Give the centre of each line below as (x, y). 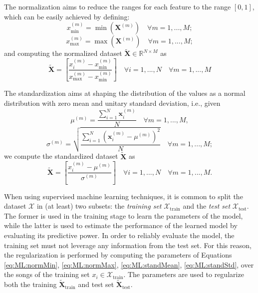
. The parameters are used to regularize (184, 274)
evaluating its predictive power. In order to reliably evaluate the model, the (119, 235)
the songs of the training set (47, 274)
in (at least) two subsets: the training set (99, 206)
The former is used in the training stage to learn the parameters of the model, (124, 215)
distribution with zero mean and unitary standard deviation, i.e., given (112, 103)
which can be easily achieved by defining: (67, 16)
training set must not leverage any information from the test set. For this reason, (128, 245)
